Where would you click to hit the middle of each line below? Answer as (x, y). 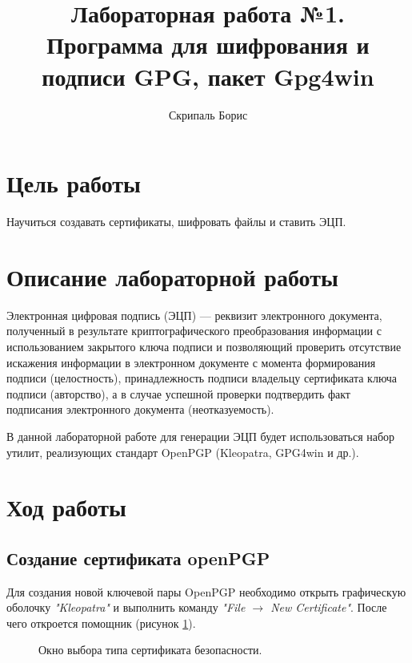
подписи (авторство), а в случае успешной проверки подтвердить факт (178, 393)
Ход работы (66, 507)
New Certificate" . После (329, 607)
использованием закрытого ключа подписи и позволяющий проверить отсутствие (204, 346)
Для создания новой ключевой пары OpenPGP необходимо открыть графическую (206, 591)
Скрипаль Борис (208, 114)
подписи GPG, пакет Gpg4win (208, 76)
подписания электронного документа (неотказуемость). (140, 409)
